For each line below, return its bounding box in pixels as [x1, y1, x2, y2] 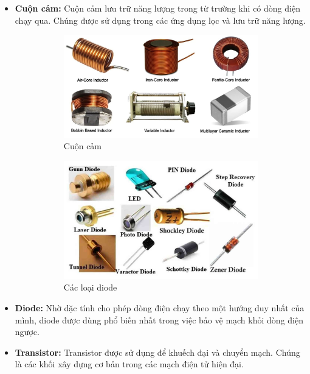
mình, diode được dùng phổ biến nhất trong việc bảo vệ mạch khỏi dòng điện [15, 313, 303, 326]
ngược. [15, 325, 40, 338]
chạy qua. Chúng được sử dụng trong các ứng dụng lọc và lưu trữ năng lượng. [15, 13, 306, 26]
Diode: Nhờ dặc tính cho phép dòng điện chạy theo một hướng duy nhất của [15, 301, 305, 314]
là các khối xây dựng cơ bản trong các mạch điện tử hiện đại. [15, 358, 244, 370]
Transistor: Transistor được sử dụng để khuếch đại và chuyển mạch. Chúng [15, 345, 300, 358]
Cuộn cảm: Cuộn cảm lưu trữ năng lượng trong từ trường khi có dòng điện [15, 2, 300, 14]
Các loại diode [63, 281, 117, 294]
